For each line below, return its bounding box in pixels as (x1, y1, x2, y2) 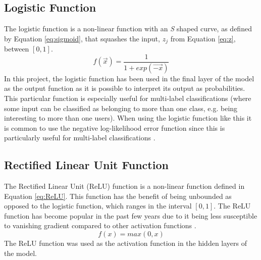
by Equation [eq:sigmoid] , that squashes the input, (4, 33, 160, 43)
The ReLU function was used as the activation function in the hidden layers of (4, 238, 247, 248)
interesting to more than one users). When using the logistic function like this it (4, 113, 252, 123)
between (4, 43, 29, 54)
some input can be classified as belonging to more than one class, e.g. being (4, 102, 238, 113)
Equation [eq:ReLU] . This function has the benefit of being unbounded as (4, 190, 232, 201)
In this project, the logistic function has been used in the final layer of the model (4, 73, 254, 83)
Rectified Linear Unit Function (4, 157, 169, 173)
